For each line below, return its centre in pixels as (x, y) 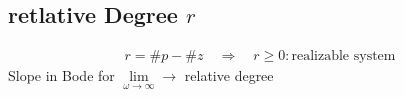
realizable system (343, 56)
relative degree (229, 75)
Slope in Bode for (61, 75)
